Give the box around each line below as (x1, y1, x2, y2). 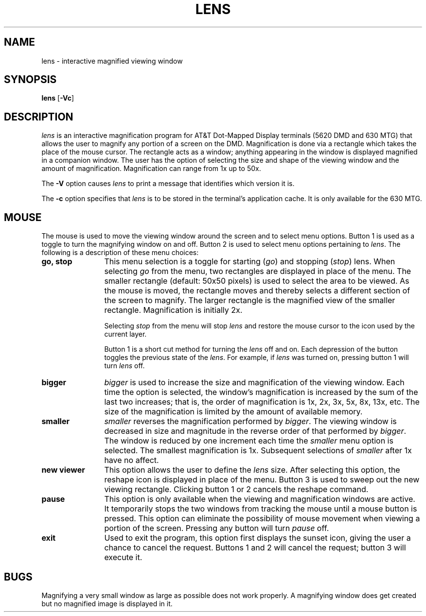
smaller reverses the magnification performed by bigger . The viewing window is (104, 416, 397, 427)
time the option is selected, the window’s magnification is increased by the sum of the (104, 387, 418, 397)
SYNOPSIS (4, 73, 57, 86)
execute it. (104, 552, 142, 563)
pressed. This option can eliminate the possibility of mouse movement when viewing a (104, 513, 420, 524)
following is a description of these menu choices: (41, 248, 199, 257)
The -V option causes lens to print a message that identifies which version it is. (41, 179, 295, 188)
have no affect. (104, 455, 159, 465)
